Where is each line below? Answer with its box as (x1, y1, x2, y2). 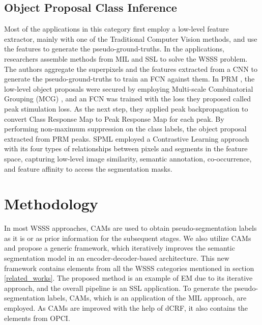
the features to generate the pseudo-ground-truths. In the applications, (4, 43, 224, 54)
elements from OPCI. (4, 312, 70, 323)
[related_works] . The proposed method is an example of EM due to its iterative (4, 273, 253, 283)
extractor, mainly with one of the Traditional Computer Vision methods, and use (4, 33, 257, 44)
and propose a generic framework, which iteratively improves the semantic (4, 242, 235, 253)
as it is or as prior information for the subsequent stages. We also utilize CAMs (4, 232, 251, 243)
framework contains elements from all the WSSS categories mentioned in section (4, 262, 254, 273)
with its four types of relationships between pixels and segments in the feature (4, 143, 248, 154)
